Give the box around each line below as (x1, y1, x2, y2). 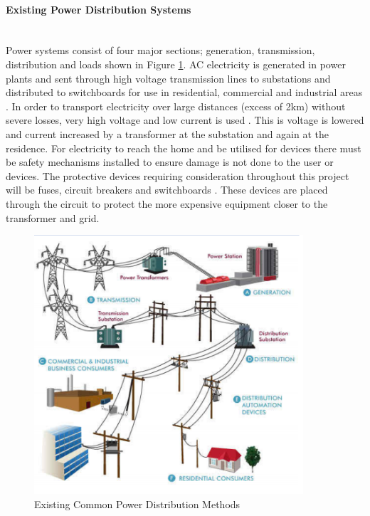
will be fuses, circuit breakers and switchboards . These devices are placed (6, 182, 328, 197)
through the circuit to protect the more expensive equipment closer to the (6, 196, 328, 211)
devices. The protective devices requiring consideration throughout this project (6, 168, 349, 183)
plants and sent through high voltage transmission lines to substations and (6, 70, 331, 85)
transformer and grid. (6, 210, 100, 225)
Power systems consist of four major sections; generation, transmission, (6, 43, 315, 58)
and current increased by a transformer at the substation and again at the (6, 126, 329, 141)
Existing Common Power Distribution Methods (34, 496, 240, 511)
